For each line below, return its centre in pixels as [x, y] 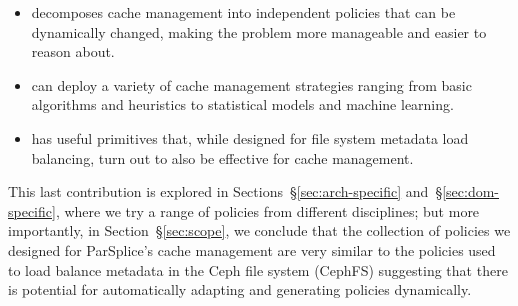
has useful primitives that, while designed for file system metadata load [250, 137]
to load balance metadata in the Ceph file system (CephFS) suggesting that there [258, 269]
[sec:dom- [471, 191]
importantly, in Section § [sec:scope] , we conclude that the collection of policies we [259, 230]
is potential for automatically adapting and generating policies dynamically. [240, 289]
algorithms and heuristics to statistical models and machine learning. [242, 104]
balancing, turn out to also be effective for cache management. [222, 157]
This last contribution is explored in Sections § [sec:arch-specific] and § [225, 191]
